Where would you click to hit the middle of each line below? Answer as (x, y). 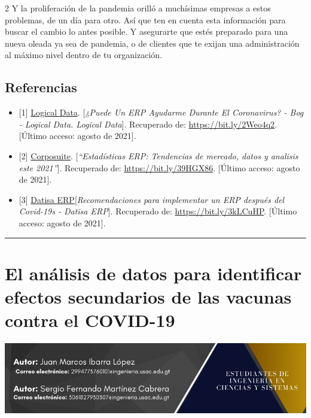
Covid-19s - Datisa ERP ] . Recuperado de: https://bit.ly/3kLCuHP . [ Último (158, 211)
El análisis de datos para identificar (153, 273)
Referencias (41, 87)
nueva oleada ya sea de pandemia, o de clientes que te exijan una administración (152, 43)
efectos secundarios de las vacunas (148, 296)
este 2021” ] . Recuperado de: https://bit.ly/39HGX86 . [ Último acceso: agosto (159, 167)
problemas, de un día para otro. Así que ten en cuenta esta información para (145, 19)
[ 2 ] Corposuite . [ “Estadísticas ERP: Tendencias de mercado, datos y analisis (158, 155)
